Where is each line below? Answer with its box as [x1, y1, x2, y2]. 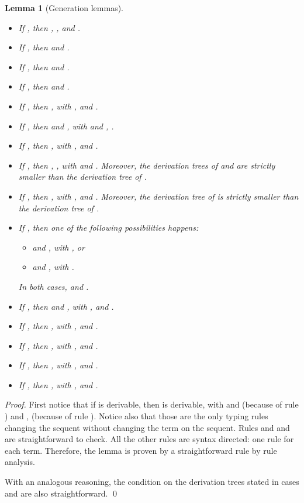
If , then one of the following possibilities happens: [18, 221, 199, 234]
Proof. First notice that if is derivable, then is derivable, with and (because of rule [5, 398, 299, 410]
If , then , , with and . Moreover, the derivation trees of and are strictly [18, 159, 275, 171]
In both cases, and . [18, 280, 89, 292]
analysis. [5, 456, 35, 468]
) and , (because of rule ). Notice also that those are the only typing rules [5, 410, 268, 422]
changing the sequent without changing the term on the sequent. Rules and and [5, 421, 290, 433]
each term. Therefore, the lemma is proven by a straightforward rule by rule [5, 444, 277, 456]
